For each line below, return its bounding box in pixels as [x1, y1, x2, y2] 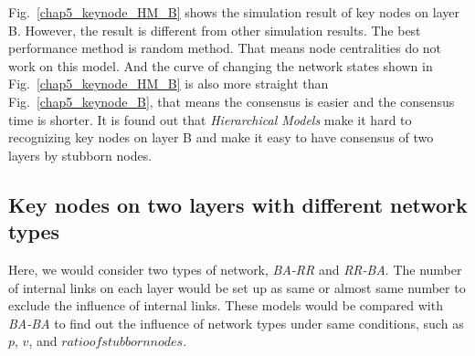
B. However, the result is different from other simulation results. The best [8, 20, 421, 39]
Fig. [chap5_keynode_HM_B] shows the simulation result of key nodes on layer [8, 3, 459, 21]
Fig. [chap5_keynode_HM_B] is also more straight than [8, 74, 329, 93]
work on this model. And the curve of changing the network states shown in [8, 56, 433, 75]
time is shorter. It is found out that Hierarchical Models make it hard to [8, 110, 412, 129]
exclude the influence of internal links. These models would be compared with [8, 296, 443, 315]
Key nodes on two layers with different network [8, 190, 468, 218]
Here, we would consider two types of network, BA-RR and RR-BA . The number [8, 259, 462, 278]
